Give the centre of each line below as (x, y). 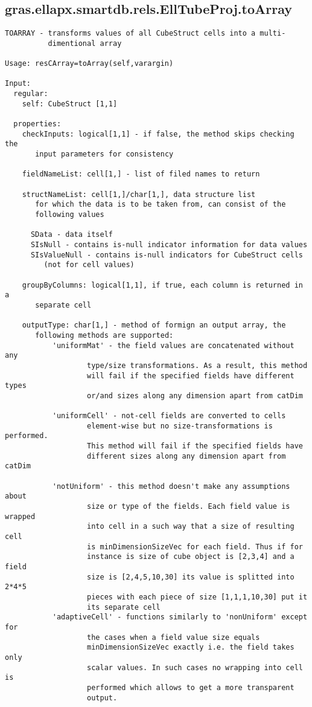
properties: (37, 124)
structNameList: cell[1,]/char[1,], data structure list (139, 194)
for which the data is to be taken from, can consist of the (161, 205)
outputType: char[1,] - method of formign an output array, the (154, 325)
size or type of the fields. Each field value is (189, 507)
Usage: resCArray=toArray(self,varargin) (89, 64)
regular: (31, 94)
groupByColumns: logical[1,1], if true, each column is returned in (162, 285)
